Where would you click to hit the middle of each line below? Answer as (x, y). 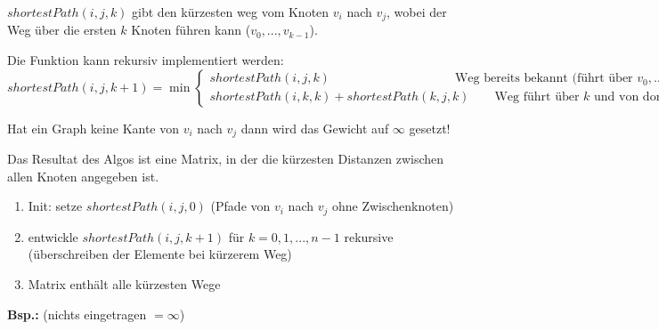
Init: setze (55, 206)
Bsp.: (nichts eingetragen (77, 314)
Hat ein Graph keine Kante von (94, 128)
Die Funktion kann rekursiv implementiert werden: (146, 60)
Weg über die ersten (62, 30)
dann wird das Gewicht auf (315, 128)
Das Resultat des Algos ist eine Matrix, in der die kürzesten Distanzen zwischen (226, 159)
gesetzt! (430, 128)
